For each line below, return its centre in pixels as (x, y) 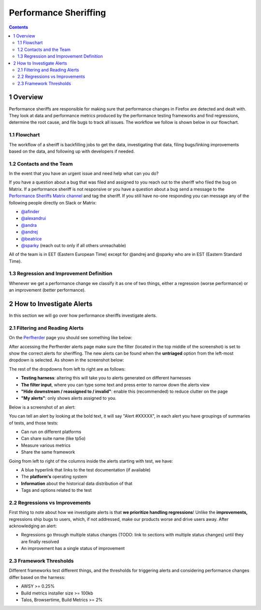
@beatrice (31, 239)
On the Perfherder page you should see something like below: (71, 338)
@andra (29, 225)
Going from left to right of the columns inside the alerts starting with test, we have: (91, 461)
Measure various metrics (46, 445)
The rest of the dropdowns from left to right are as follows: (67, 369)
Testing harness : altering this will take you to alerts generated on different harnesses (106, 378)
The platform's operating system (54, 477)
